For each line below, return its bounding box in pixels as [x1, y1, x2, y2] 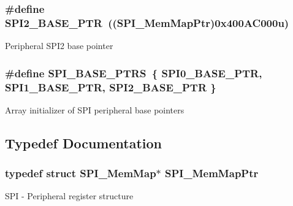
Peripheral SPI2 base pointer [5, 39, 113, 52]
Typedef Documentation [5, 133, 162, 152]
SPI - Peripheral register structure [5, 189, 134, 202]
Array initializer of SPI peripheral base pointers [5, 103, 185, 116]
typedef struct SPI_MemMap [5, 166, 156, 181]
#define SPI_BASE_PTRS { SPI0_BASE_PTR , [5, 65, 262, 80]
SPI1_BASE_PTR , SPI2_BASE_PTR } [5, 79, 216, 94]
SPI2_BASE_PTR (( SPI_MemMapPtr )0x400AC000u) [5, 15, 289, 30]
